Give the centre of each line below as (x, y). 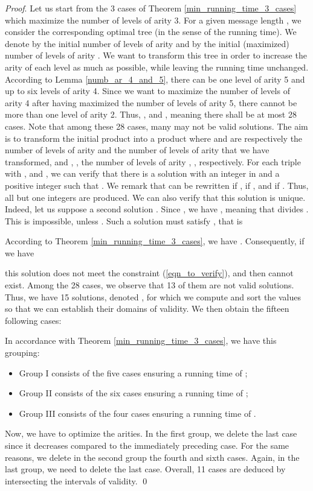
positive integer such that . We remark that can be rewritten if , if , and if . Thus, (157, 185)
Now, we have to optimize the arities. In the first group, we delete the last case (151, 433)
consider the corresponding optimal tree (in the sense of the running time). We (151, 32)
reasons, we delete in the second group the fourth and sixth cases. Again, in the (152, 457)
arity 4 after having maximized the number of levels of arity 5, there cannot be (151, 102)
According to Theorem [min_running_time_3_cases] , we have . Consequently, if (155, 241)
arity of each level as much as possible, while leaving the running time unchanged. (157, 67)
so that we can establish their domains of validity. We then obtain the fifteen (147, 309)
